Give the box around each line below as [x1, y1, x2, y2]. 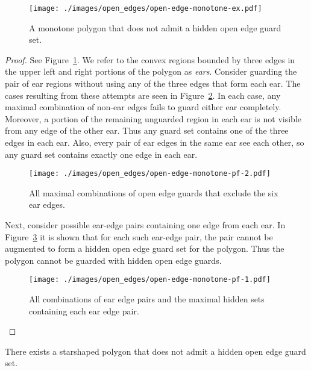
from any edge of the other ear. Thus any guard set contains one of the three [5, 124, 289, 137]
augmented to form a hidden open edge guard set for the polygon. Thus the [5, 242, 284, 255]
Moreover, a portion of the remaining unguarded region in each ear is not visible [5, 112, 302, 125]
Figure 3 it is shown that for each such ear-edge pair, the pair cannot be [5, 230, 273, 243]
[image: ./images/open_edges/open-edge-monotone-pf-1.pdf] [29, 275, 271, 284]
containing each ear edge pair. [29, 304, 139, 317]
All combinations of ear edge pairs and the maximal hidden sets [29, 293, 265, 305]
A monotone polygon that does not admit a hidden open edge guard [29, 21, 281, 34]
